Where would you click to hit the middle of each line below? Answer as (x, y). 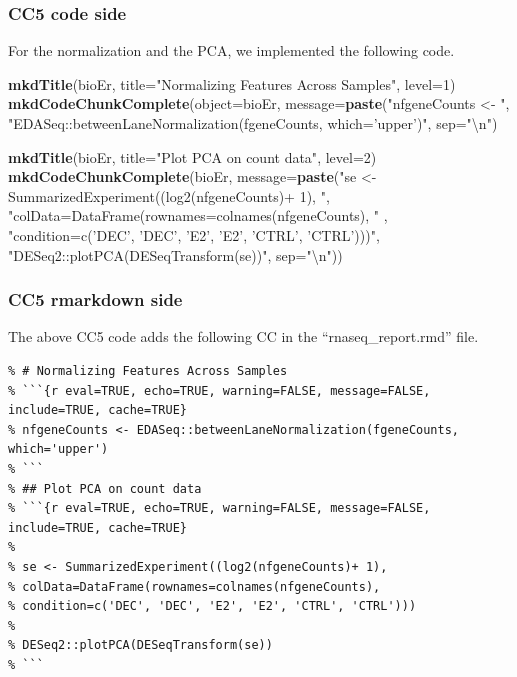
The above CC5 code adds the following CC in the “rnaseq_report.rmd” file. (243, 336)
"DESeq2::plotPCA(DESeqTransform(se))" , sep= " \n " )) (175, 254)
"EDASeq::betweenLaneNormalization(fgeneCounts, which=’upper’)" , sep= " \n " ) (253, 123)
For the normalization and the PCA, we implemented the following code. (231, 50)
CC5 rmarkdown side (95, 299)
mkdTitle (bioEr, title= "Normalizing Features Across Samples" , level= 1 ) (232, 83)
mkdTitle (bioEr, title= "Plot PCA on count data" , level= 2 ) (192, 156)
